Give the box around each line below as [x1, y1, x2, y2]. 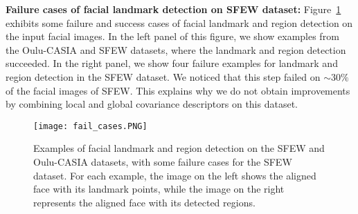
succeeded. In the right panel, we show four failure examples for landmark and [6, 56, 338, 70]
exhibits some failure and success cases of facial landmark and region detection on [6, 15, 353, 30]
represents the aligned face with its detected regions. [33, 195, 256, 209]
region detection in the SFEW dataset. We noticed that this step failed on [6, 69, 321, 84]
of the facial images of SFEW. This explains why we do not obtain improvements [6, 83, 350, 97]
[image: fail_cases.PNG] [33, 121, 147, 131]
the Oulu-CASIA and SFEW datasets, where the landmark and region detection [6, 42, 346, 57]
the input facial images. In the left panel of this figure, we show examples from [6, 29, 339, 43]
